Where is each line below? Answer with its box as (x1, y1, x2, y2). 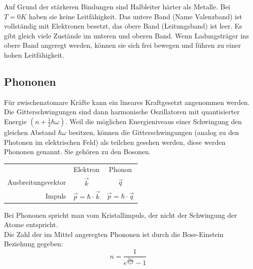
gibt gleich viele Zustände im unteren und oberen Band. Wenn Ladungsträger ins (4, 30, 249, 40)
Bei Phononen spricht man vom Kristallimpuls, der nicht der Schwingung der (4, 209, 237, 220)
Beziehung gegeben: (4, 238, 63, 249)
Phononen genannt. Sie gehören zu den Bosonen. (4, 146, 151, 157)
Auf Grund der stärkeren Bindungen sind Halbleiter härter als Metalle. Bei (4, 1, 230, 11)
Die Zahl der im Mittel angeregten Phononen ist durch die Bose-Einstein (4, 229, 224, 239)
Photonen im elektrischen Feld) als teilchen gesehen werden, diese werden (4, 136, 226, 147)
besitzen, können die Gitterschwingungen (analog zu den (69, 127, 239, 137)
